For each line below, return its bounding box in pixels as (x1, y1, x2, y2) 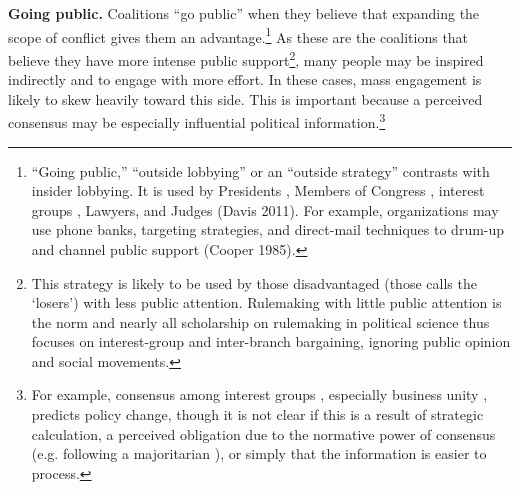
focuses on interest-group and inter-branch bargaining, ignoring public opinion (31, 331, 511, 352)
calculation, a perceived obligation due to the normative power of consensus (31, 423, 496, 444)
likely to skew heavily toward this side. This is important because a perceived (8, 88, 483, 109)
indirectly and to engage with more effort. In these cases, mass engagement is (8, 69, 482, 90)
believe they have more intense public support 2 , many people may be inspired (8, 46, 484, 70)
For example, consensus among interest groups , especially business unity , (31, 384, 488, 405)
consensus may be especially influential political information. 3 (8, 109, 386, 132)
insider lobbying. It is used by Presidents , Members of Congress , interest (31, 180, 485, 201)
